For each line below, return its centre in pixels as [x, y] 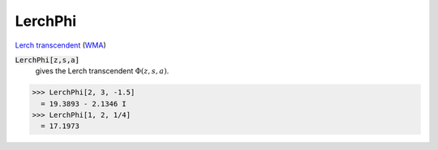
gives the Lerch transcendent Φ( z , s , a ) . [102, 71]
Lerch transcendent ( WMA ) [60, 45]
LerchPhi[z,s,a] [47, 60]
